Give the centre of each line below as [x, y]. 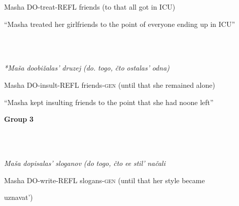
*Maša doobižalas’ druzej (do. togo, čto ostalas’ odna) [87, 68]
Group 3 [19, 119]
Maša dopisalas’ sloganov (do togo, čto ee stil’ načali [85, 163]
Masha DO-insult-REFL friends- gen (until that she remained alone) [110, 84]
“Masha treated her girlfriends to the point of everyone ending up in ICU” [119, 24]
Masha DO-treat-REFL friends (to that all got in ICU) [90, 7]
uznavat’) [19, 197]
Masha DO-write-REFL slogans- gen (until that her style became [105, 180]
